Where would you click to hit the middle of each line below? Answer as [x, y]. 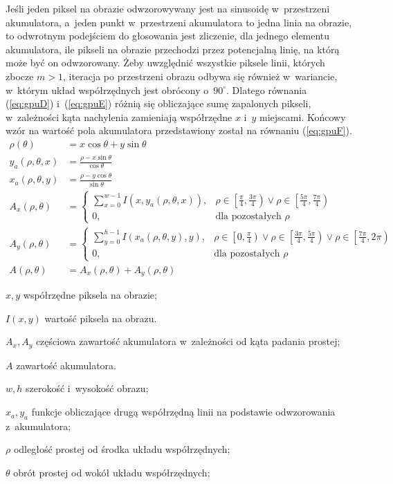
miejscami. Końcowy [303, 117]
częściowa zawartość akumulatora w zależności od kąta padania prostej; [188, 341]
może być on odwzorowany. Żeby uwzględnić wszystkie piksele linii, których [165, 63]
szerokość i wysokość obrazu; [87, 388]
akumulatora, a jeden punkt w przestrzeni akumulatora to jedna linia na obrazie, [179, 22]
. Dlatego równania [267, 90]
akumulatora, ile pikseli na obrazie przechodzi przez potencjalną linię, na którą [173, 49]
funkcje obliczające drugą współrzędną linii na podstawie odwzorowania [183, 412]
